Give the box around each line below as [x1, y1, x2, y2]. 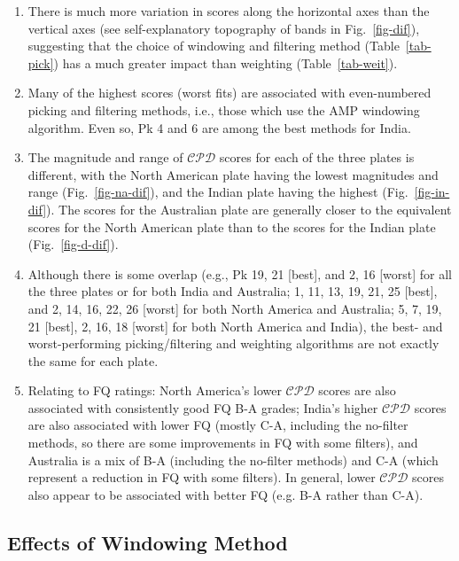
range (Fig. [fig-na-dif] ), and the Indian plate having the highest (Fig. [27, 183, 408, 201]
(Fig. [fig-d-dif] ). [27, 235, 119, 253]
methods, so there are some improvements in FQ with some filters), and [27, 433, 418, 452]
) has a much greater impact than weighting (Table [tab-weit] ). [53, 53, 398, 72]
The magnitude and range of [27, 148, 183, 167]
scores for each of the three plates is [219, 148, 415, 167]
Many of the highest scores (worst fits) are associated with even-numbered [27, 83, 432, 102]
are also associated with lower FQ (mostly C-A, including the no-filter [27, 416, 408, 434]
